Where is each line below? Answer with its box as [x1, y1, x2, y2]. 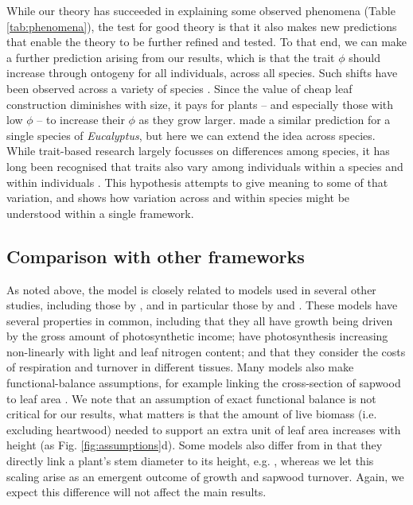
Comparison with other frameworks [6, 243, 305, 268]
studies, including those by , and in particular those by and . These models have [6, 297, 398, 313]
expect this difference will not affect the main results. [6, 484, 267, 500]
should [349, 49, 380, 65]
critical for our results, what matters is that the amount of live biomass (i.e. [6, 406, 377, 422]
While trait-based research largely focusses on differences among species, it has [6, 142, 390, 159]
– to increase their [37, 111, 125, 128]
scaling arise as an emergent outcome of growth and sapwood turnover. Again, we [6, 468, 404, 484]
